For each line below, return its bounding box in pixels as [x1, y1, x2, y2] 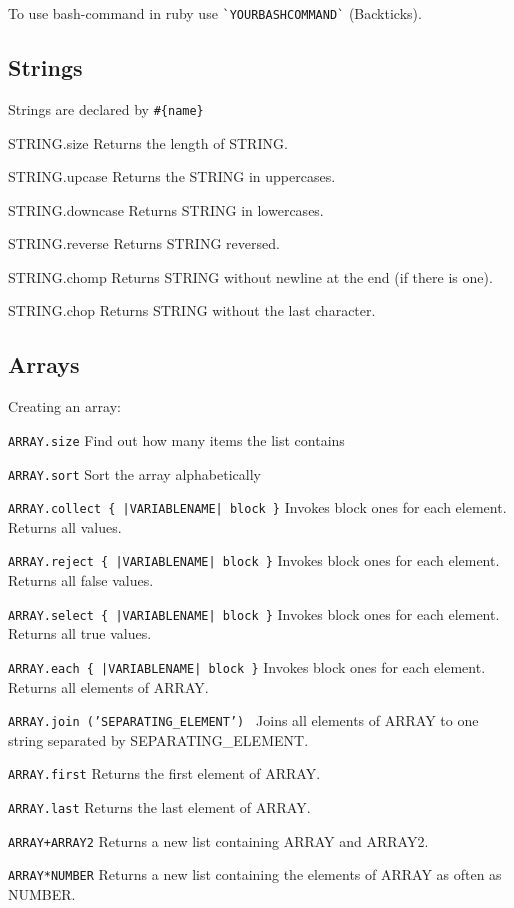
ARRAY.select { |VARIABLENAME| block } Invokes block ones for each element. [8, 603, 500, 624]
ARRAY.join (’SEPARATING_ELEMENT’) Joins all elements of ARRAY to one [8, 710, 479, 731]
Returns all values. [8, 516, 122, 537]
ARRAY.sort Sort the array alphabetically [8, 463, 261, 484]
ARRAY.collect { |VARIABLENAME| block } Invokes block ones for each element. [8, 497, 507, 518]
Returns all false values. [8, 570, 154, 591]
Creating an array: [8, 396, 121, 417]
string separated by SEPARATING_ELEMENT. [8, 729, 309, 750]
